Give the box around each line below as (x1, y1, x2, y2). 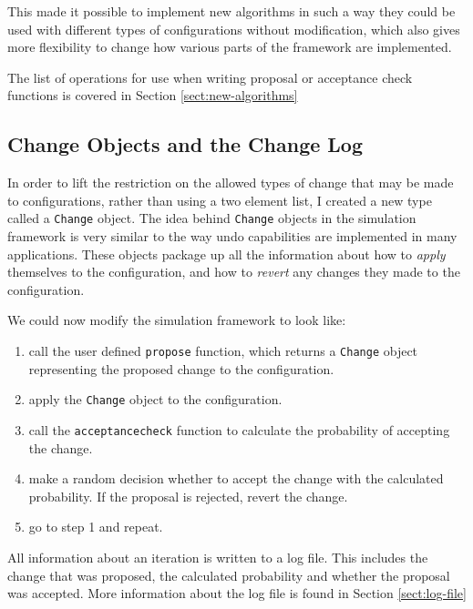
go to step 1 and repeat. (28, 517, 163, 536)
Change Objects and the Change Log (7, 130, 364, 158)
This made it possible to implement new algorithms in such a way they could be (7, 2, 456, 20)
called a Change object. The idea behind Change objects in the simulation (7, 208, 416, 228)
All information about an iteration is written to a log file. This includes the (7, 547, 428, 566)
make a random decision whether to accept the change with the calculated (28, 469, 444, 488)
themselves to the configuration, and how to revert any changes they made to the (7, 262, 460, 281)
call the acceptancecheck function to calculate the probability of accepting (28, 420, 450, 439)
